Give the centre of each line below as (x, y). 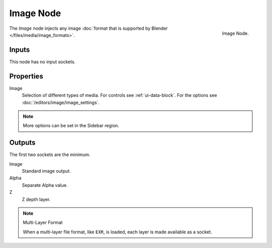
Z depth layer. (36, 199)
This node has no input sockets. (42, 62)
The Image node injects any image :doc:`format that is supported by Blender (89, 28)
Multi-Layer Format (43, 223)
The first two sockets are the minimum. (50, 155)
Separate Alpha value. (45, 185)
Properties (26, 76)
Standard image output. (46, 171)
